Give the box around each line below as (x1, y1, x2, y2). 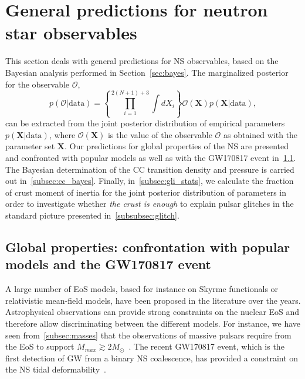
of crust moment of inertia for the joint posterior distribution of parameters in (5, 186, 286, 198)
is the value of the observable (107, 128, 212, 140)
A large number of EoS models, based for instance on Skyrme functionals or (5, 283, 279, 295)
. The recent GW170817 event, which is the (128, 340, 284, 353)
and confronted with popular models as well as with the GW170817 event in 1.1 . (5, 151, 296, 163)
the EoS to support (5, 340, 74, 353)
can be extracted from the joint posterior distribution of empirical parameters (5, 117, 285, 129)
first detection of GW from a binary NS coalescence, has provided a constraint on (5, 351, 299, 364)
